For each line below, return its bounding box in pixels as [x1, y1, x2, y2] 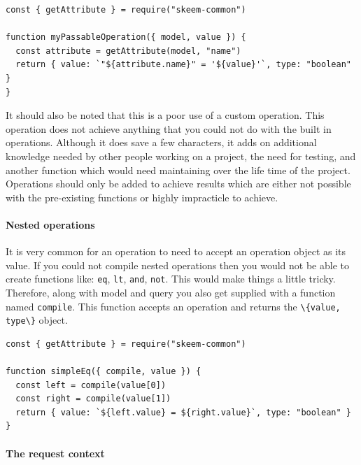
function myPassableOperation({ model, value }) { [6, 32, 246, 43]
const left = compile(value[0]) [15, 380, 167, 390]
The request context [6, 445, 105, 460]
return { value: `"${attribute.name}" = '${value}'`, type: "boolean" [15, 59, 351, 70]
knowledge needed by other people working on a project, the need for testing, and [6, 148, 356, 163]
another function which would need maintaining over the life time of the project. [6, 162, 351, 177]
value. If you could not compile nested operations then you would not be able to [6, 257, 349, 272]
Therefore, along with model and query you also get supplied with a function [6, 285, 336, 299]
